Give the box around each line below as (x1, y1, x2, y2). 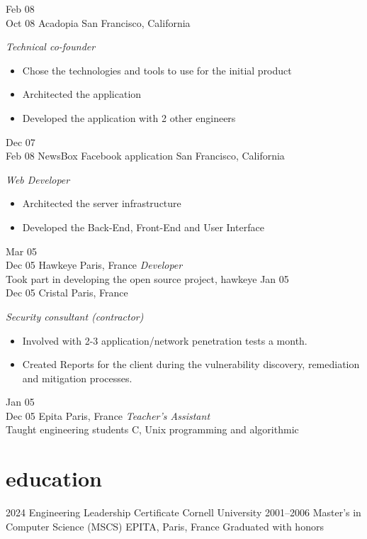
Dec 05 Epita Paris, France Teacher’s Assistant (6, 408, 210, 423)
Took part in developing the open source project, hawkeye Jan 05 (6, 271, 289, 286)
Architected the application (22, 87, 142, 101)
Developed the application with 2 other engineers (22, 110, 236, 125)
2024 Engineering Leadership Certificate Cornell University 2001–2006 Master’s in (6, 505, 361, 520)
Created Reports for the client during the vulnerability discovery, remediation (22, 357, 360, 372)
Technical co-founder (6, 39, 96, 54)
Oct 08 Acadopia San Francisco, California (6, 15, 191, 30)
